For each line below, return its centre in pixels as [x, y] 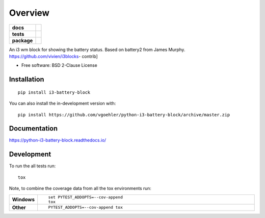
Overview [29, 13]
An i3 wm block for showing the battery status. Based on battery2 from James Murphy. [97, 50]
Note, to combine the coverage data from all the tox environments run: [80, 189]
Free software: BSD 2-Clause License [59, 65]
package [22, 40]
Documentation [33, 128]
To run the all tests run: [32, 166]
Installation [26, 79]
